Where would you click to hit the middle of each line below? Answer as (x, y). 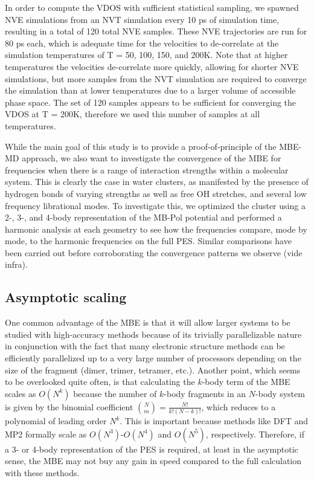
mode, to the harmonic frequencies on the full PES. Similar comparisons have (148, 241)
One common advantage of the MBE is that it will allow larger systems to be (148, 322)
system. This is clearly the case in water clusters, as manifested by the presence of (157, 182)
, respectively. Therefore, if (255, 434)
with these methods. (42, 472)
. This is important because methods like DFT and (214, 421)
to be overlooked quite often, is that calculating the (100, 382)
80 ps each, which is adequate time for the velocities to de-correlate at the (142, 43)
